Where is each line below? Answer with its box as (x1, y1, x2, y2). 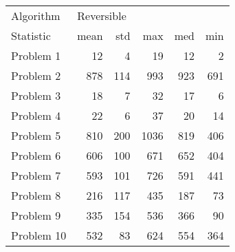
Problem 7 (11, 167, 61, 183)
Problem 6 (11, 147, 61, 163)
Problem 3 (11, 87, 61, 103)
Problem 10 (11, 227, 67, 243)
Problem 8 (11, 187, 61, 203)
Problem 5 (11, 127, 61, 143)
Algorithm (11, 8, 60, 23)
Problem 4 (11, 107, 61, 123)
